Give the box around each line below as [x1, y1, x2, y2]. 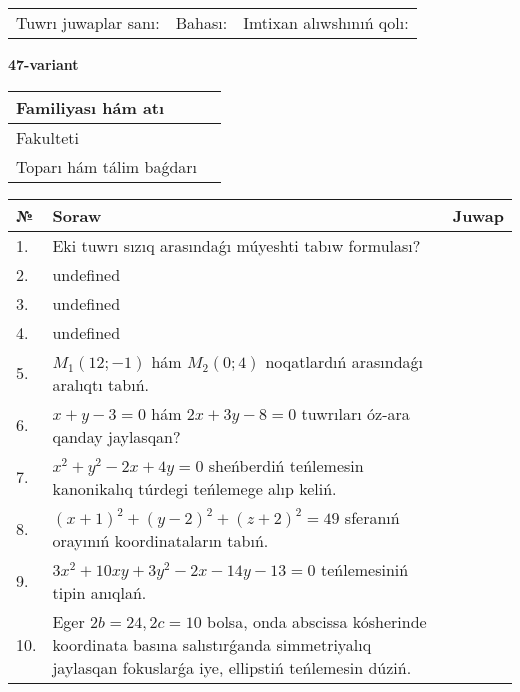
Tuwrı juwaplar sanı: [16, 11, 160, 34]
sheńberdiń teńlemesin [208, 453, 364, 477]
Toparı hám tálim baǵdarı [16, 154, 198, 178]
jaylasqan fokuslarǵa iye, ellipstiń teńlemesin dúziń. [52, 655, 412, 679]
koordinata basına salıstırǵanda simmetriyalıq [52, 632, 372, 656]
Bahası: [175, 11, 228, 34]
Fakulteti [16, 125, 79, 149]
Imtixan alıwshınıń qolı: [243, 11, 409, 34]
